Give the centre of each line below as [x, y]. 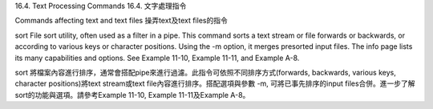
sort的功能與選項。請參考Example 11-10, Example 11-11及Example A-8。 [132, 95]
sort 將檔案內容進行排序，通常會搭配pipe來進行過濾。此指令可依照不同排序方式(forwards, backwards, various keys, [205, 72]
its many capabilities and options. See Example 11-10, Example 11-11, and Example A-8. [157, 58]
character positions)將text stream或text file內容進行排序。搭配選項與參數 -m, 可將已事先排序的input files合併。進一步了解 [215, 83]
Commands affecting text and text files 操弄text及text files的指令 [121, 21]
